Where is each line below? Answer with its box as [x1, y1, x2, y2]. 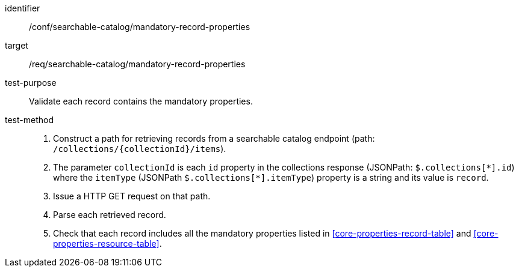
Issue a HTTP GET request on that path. [53, 191, 211, 201]
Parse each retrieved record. [53, 210, 166, 220]
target [5, 40, 28, 50]
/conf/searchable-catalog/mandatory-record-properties [29, 22, 250, 32]
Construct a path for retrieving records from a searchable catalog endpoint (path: [53, 133, 375, 144]
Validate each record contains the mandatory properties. [29, 96, 253, 106]
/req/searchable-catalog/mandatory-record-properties [29, 59, 246, 69]
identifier [5, 3, 40, 13]
